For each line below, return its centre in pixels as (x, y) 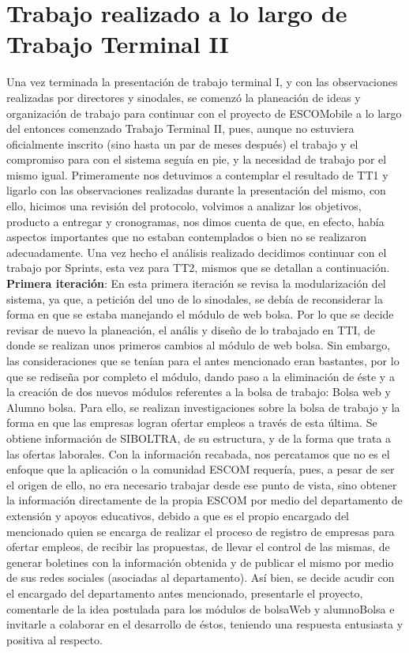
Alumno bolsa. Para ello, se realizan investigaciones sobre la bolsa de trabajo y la (203, 407)
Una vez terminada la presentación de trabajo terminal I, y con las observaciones (202, 82)
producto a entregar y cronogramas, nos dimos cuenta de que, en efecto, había (195, 221)
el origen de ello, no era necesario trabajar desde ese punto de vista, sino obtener (202, 484)
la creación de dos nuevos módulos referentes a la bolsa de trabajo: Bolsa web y (199, 392)
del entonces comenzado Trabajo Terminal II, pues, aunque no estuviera (180, 128)
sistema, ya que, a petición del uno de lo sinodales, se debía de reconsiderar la (195, 298)
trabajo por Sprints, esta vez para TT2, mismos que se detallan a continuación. (198, 268)
